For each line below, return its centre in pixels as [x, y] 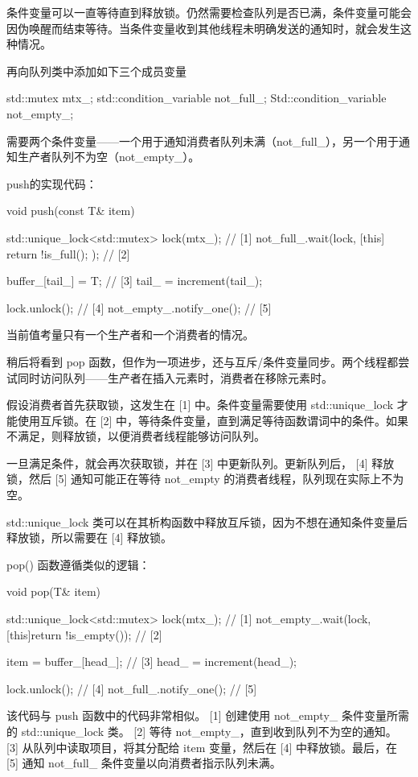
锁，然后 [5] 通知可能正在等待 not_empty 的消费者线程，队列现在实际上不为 [205, 479]
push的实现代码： [52, 183]
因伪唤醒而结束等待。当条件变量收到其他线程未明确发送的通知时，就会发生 [203, 28]
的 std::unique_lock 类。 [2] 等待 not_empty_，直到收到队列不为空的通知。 [202, 731]
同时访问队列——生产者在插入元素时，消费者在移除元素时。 [175, 377]
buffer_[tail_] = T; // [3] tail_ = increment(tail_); [135, 281]
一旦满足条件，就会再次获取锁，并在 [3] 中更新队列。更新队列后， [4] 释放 [201, 463]
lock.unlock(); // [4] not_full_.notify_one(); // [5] [132, 688]
